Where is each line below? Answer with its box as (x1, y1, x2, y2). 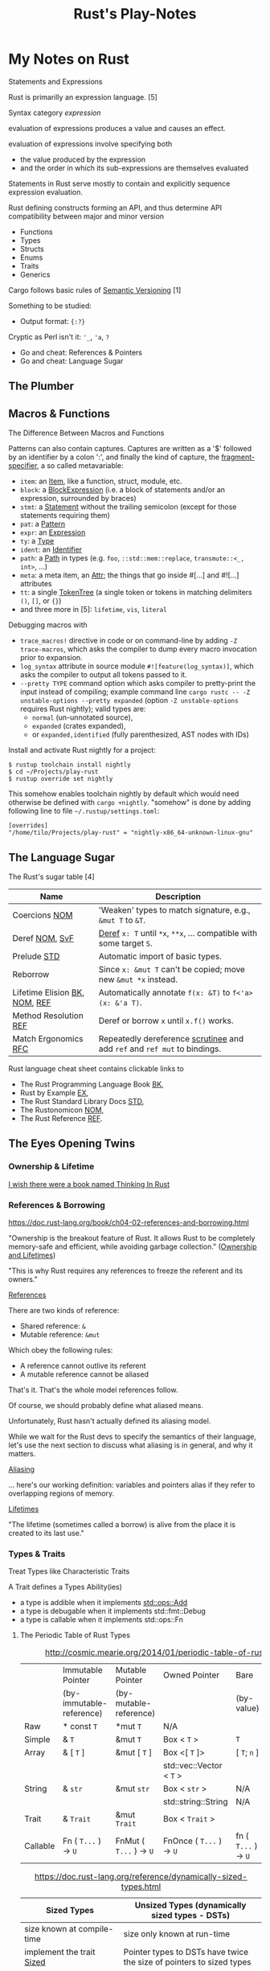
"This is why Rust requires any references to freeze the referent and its (8, 1266, 243, 1275)
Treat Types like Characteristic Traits (8, 1567, 130, 1576)
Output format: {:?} (19, 316, 86, 326)
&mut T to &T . (98, 914, 146, 926)
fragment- (220, 452, 256, 462)
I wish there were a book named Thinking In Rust (8, 1179, 170, 1189)
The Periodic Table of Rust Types (19, 1630, 131, 1640)
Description (155, 890, 202, 901)
